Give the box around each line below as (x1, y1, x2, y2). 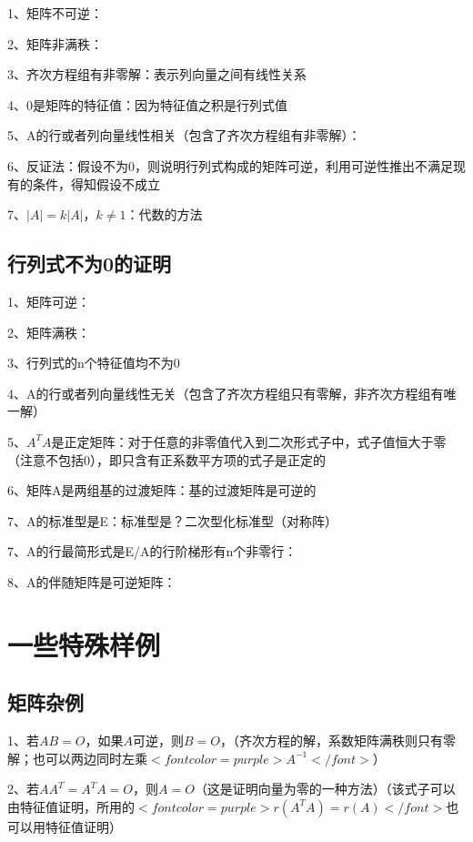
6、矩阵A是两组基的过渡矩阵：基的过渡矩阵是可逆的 (7, 481, 317, 500)
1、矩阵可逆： (7, 291, 90, 310)
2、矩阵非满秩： (7, 34, 103, 53)
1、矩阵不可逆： (7, 4, 103, 22)
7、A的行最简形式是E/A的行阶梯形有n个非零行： (7, 542, 297, 561)
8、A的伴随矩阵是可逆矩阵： (7, 572, 176, 591)
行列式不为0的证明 (7, 249, 172, 278)
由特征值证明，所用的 (7, 796, 135, 816)
